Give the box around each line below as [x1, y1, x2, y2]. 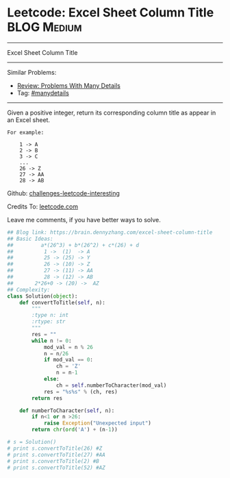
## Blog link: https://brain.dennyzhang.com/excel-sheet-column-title [7, 228, 213, 236]
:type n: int [31, 312, 69, 319]
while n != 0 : [31, 337, 72, 344]
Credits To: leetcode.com [7, 202, 79, 211]
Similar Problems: [7, 68, 57, 76]
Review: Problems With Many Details [16, 81, 121, 90]
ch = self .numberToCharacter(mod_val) [55, 382, 167, 389]
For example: [7, 129, 44, 136]
